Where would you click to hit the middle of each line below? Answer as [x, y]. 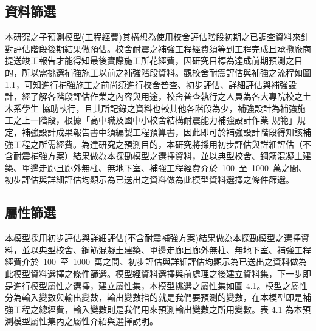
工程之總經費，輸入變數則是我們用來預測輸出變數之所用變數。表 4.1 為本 [158, 309]
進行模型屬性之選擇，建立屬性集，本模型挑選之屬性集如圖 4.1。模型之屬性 [160, 285]
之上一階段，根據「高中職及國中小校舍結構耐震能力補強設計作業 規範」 [155, 120]
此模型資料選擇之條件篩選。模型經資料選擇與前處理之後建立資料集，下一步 [154, 273]
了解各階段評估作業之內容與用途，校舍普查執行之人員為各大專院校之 [166, 96]
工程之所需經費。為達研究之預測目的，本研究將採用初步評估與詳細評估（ [158, 144]
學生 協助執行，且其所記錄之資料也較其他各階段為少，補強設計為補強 [159, 108]
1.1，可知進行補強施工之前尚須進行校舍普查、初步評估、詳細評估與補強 [146, 84]
